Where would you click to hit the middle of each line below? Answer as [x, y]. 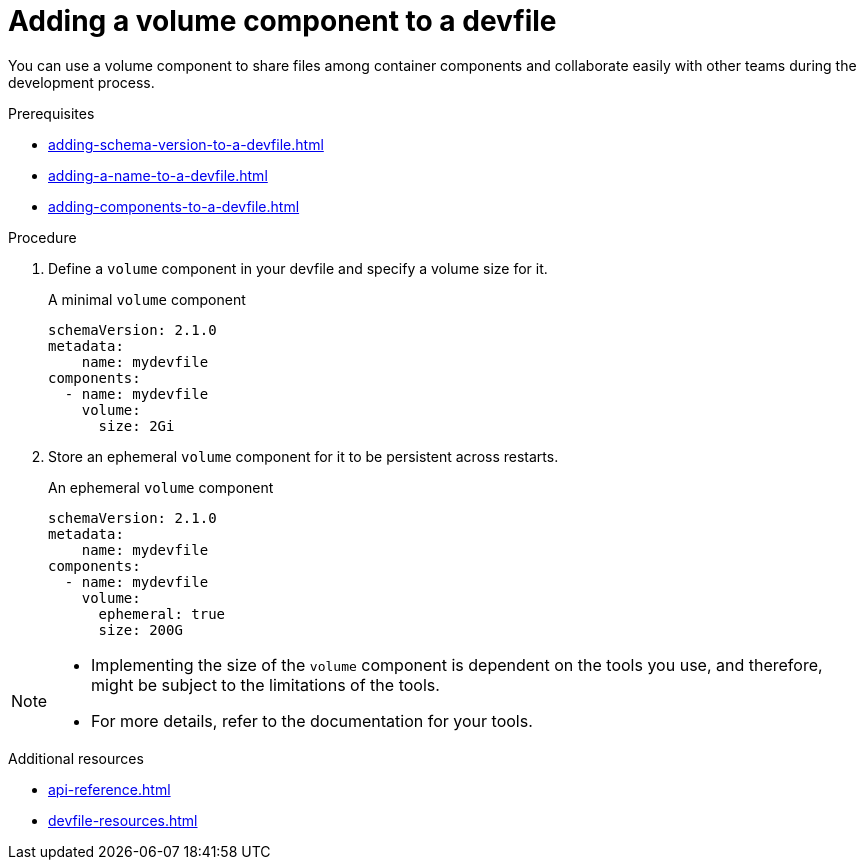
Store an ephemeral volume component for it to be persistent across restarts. [303, 456]
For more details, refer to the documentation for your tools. [312, 720]
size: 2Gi [136, 425]
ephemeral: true [162, 613]
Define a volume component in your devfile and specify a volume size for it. [298, 268]
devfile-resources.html [123, 820]
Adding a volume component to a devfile [282, 21]
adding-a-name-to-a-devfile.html [158, 175]
